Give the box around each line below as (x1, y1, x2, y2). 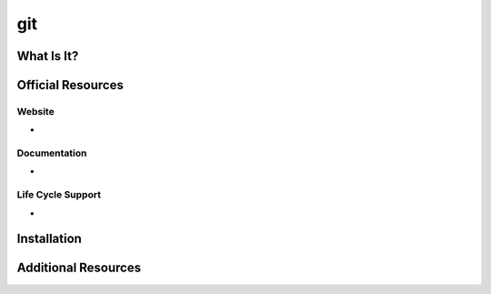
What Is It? (16, 48, 79, 64)
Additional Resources (16, 260, 141, 276)
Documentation (16, 147, 87, 159)
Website (16, 105, 55, 117)
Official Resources (16, 77, 125, 93)
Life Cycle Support (16, 188, 102, 201)
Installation (16, 231, 82, 247)
